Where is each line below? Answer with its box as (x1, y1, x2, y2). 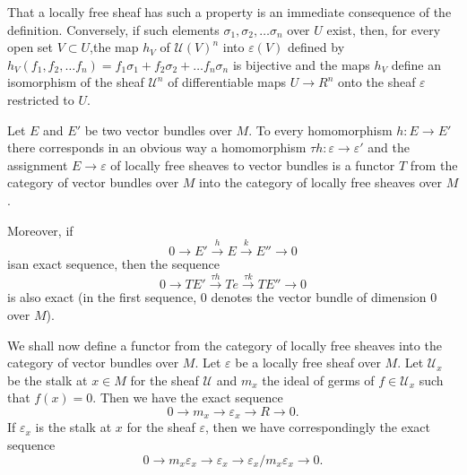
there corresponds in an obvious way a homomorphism (7, 138, 307, 157)
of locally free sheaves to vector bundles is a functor (110, 155, 395, 174)
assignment (7, 155, 68, 174)
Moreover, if (7, 220, 74, 239)
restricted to (7, 90, 74, 108)
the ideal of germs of (262, 370, 375, 389)
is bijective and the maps (232, 55, 370, 73)
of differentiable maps (168, 73, 287, 91)
